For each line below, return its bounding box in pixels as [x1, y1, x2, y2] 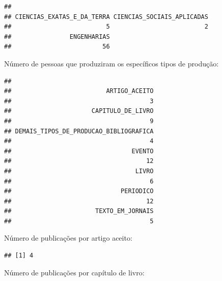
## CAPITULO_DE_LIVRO [4, 107, 154, 115]
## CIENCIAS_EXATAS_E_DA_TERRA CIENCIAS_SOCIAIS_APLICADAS [4, 13, 208, 20]
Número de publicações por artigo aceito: [4, 232, 132, 243]
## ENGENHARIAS [4, 33, 110, 40]
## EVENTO [4, 147, 154, 155]
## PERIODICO [4, 188, 154, 195]
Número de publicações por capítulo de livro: [4, 267, 145, 277]
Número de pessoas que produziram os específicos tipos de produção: [4, 58, 219, 68]
